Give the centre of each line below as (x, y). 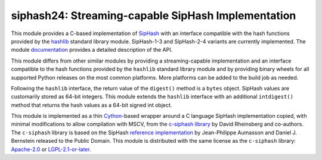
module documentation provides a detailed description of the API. (92, 50)
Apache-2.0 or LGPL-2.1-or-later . (51, 149)
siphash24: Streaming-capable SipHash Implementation (154, 15)
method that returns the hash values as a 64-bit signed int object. (92, 105)
